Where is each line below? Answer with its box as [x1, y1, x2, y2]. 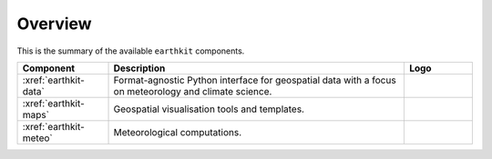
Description [113, 62, 166, 75]
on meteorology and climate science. [113, 84, 272, 97]
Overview [16, 14, 92, 34]
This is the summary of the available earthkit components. [16, 45, 245, 56]
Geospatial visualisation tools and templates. [113, 103, 305, 115]
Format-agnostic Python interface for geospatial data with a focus [113, 74, 396, 86]
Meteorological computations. [113, 125, 241, 138]
